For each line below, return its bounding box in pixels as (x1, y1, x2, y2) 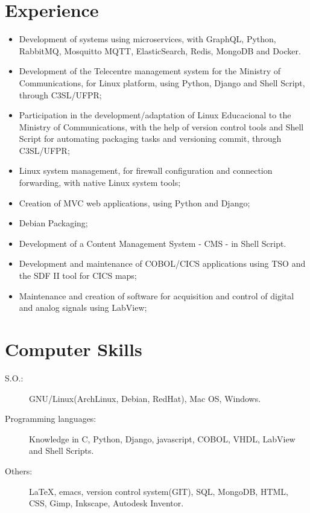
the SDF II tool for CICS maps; (19, 269, 137, 282)
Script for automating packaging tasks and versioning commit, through (19, 132, 282, 145)
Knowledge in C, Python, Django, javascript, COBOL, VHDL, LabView (29, 432, 296, 445)
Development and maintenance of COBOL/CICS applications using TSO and (19, 257, 306, 270)
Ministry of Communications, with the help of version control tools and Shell (19, 120, 304, 133)
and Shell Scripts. (29, 444, 94, 457)
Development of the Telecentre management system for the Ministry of (19, 65, 281, 77)
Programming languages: (5, 412, 96, 425)
